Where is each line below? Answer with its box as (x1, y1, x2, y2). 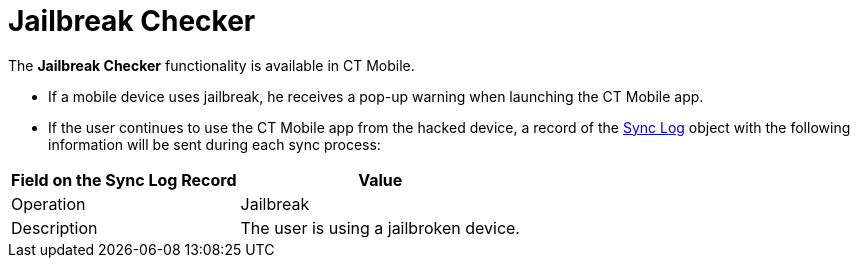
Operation (11, 193, 86, 214)
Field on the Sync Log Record (11, 169, 237, 190)
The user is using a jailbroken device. (240, 217, 520, 238)
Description (11, 217, 98, 238)
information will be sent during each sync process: (48, 135, 381, 153)
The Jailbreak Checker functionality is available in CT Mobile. (8, 56, 415, 74)
